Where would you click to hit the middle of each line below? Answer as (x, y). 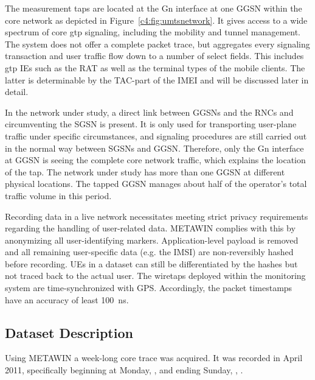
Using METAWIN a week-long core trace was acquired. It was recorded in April (154, 358)
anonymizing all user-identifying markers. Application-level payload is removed (152, 240)
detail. (17, 92)
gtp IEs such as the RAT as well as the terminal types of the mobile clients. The (155, 67)
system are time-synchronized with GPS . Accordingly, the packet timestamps (149, 288)
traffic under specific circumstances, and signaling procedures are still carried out (156, 135)
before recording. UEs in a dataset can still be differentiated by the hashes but (151, 263)
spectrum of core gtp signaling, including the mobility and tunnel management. (153, 32)
